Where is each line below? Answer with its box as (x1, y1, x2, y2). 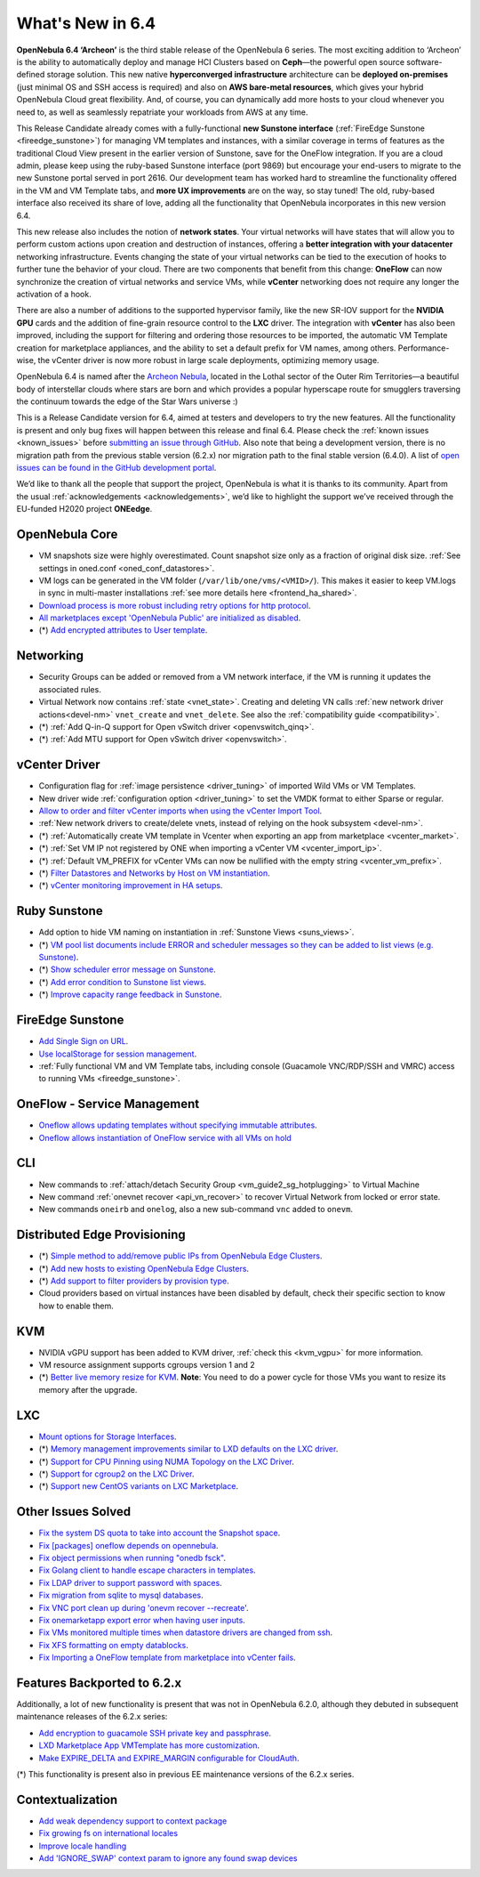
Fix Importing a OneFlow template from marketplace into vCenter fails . (38, 1652, 297, 1663)
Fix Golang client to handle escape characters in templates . (38, 1565, 257, 1575)
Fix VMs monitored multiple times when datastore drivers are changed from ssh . (38, 1627, 333, 1638)
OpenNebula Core (16, 527, 118, 542)
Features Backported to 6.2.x (16, 1675, 182, 1690)
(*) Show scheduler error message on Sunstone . (38, 964, 217, 975)
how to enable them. (38, 1300, 115, 1311)
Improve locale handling (38, 1841, 127, 1851)
